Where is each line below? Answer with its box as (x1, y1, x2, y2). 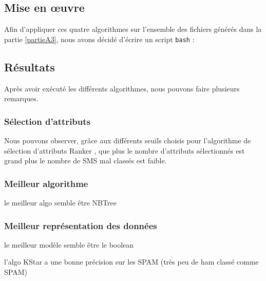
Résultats (4, 59, 55, 74)
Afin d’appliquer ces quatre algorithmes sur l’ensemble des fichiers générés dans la (4, 24, 262, 34)
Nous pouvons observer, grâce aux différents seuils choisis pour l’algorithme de (4, 135, 251, 146)
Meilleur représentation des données (4, 219, 157, 232)
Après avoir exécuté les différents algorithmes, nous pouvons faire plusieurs (4, 83, 240, 93)
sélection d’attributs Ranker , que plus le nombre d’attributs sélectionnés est (4, 145, 245, 156)
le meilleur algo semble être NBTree (4, 197, 117, 208)
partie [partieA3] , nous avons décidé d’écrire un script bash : (4, 33, 195, 44)
